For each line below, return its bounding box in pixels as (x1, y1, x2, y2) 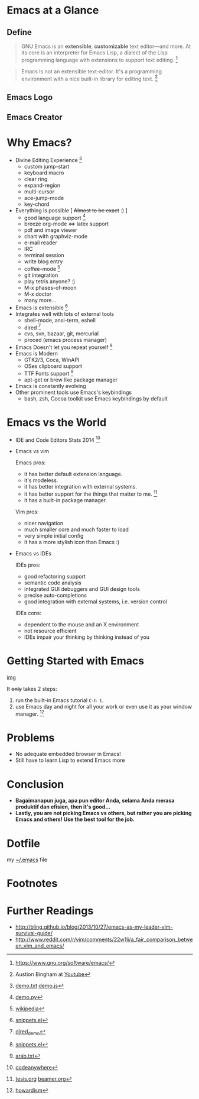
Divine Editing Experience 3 (15, 156, 82, 163)
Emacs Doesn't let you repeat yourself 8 (15, 342, 113, 351)
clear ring (24, 175, 48, 182)
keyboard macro (24, 169, 64, 176)
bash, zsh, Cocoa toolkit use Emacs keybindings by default (24, 395, 168, 402)
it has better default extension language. (24, 471, 123, 478)
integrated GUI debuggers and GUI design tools (24, 585, 141, 592)
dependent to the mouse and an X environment (24, 620, 139, 628)
